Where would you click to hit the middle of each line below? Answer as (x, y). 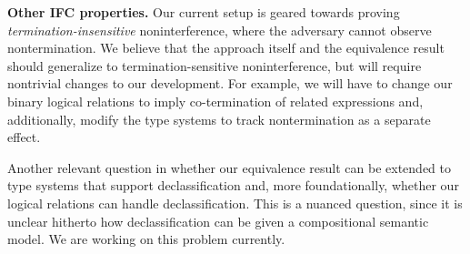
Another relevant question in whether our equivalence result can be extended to (230, 167)
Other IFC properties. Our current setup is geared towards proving (204, 12)
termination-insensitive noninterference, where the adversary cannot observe (220, 30)
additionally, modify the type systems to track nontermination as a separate (219, 119)
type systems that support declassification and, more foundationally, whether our (233, 185)
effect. (24, 137)
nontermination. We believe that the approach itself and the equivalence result (226, 48)
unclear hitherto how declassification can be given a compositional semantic (218, 221)
